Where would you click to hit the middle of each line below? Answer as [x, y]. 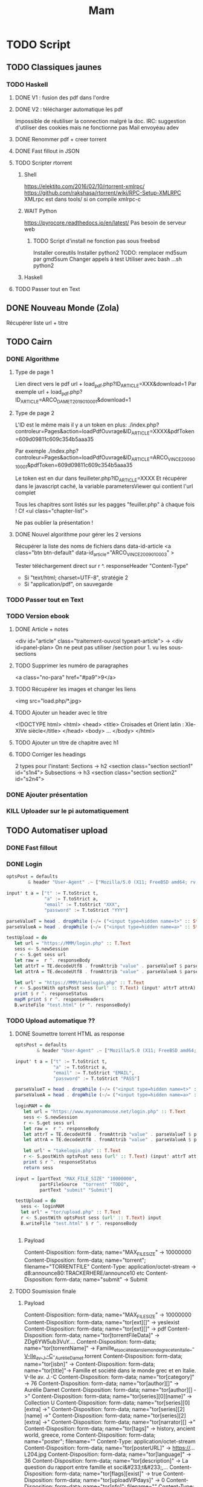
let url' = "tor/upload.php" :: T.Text [71, 1212]
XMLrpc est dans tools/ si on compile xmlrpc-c [82, 199]
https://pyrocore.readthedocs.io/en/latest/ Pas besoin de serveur [105, 223]
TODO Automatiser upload [57, 831]
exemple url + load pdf [42, 393]
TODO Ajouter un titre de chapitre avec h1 [67, 742]
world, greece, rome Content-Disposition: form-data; [90, 1435]
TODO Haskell [27, 84]
